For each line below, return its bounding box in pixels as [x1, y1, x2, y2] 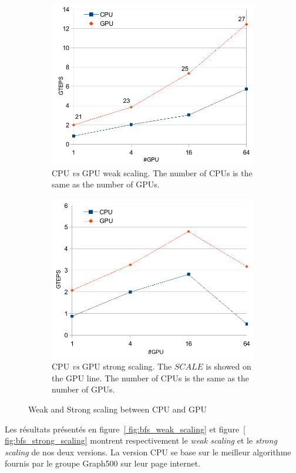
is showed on [206, 360, 251, 373]
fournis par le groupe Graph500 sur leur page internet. [5, 457, 201, 469]
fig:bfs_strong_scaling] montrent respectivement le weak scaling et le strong [5, 434, 277, 447]
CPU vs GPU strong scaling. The [52, 360, 172, 373]
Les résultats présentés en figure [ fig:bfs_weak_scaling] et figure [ [5, 422, 246, 435]
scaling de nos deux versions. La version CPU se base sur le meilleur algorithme [5, 445, 291, 458]
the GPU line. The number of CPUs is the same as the [52, 371, 250, 384]
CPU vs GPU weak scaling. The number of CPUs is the [52, 166, 253, 179]
